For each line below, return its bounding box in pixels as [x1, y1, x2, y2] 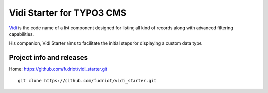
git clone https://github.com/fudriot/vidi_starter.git [18, 78, 157, 83]
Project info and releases [9, 53, 88, 62]
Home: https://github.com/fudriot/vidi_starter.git [9, 66, 108, 72]
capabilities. [9, 31, 34, 37]
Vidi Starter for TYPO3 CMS [9, 7, 127, 18]
